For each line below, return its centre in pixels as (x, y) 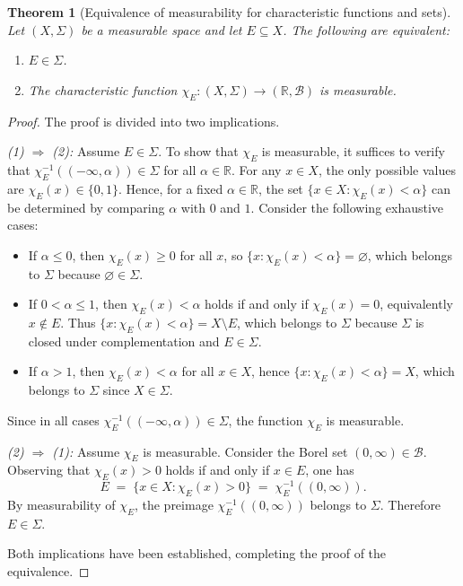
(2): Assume (86, 151)
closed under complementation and (124, 341)
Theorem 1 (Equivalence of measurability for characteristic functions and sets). (229, 12)
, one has (330, 470)
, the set (280, 188)
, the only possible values (387, 169)
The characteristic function (103, 89)
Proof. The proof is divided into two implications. (144, 121)
